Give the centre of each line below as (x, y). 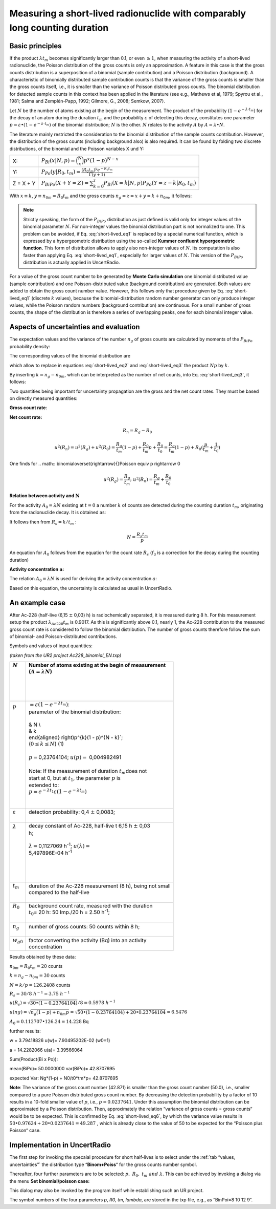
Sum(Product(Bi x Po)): (34, 1059)
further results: (25, 1031)
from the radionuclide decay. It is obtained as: (58, 513)
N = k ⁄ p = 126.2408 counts (40, 985)
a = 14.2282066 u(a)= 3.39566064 (46, 1050)
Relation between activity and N (44, 496)
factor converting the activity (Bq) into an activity (87, 941)
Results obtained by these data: (43, 957)
